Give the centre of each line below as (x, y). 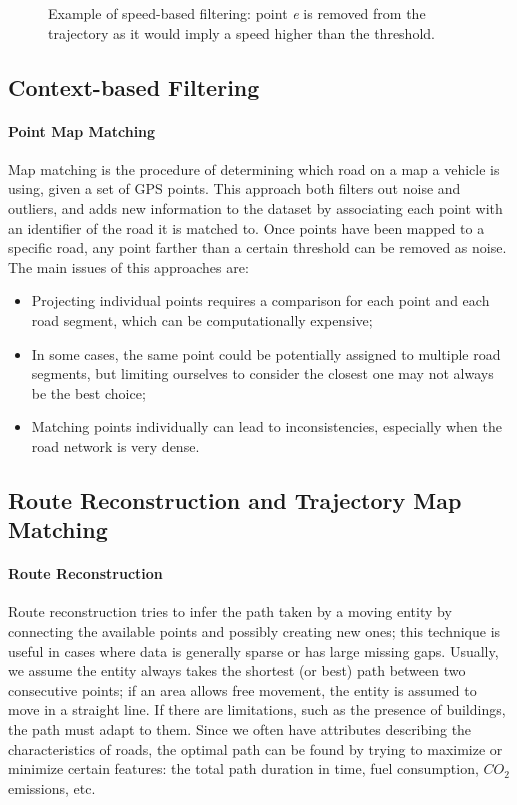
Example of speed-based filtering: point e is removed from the (237, 13)
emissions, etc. (52, 787)
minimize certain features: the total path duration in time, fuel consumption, (243, 768)
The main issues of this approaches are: (128, 266)
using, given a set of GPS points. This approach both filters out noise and (234, 188)
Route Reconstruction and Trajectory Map (235, 499)
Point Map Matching (82, 130)
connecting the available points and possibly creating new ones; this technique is (254, 631)
